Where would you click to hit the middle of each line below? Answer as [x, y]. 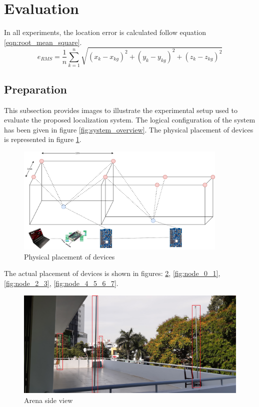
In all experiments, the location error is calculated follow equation [105, 32]
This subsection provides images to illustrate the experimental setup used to [121, 110]
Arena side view [48, 400]
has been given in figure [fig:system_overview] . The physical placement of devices [129, 129]
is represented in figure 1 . [43, 139]
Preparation [35, 89]
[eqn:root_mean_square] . [43, 42]
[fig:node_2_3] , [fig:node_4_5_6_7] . [61, 283]
